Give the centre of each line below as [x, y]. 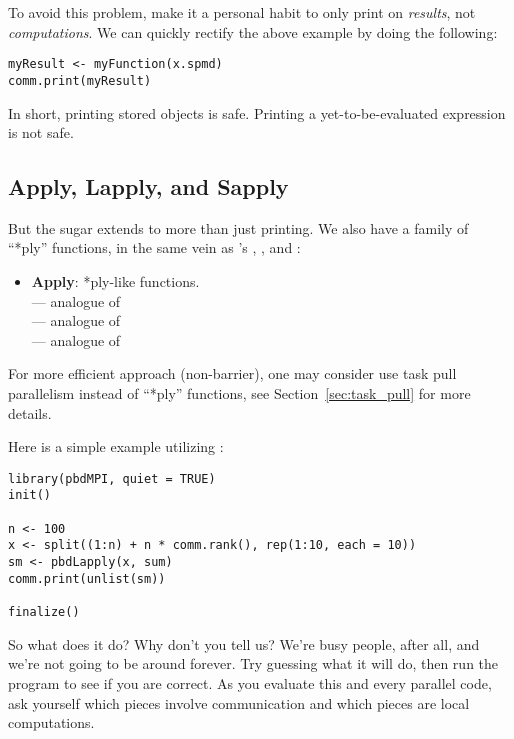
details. [30, 412]
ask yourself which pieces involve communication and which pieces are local [239, 702]
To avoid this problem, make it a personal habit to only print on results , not [242, 12]
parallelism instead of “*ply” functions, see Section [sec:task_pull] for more [239, 393]
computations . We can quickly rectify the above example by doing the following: [253, 31]
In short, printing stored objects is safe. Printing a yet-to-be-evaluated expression [257, 112]
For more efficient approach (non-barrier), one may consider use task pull [232, 373]
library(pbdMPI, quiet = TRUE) [112, 478]
